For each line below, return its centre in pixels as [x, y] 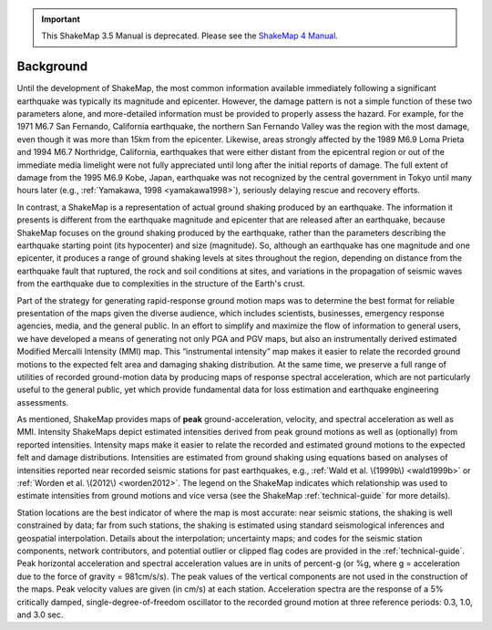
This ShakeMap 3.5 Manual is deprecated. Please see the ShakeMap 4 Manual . [190, 36]
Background [52, 67]
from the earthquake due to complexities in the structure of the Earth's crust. [161, 284]
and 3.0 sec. [40, 615]
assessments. [43, 402]
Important [61, 19]
